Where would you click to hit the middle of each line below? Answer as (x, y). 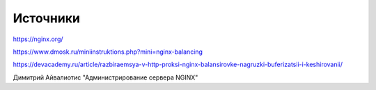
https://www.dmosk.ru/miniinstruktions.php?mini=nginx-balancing (108, 52)
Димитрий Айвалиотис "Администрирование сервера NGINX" (105, 77)
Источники (46, 18)
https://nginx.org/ (38, 39)
